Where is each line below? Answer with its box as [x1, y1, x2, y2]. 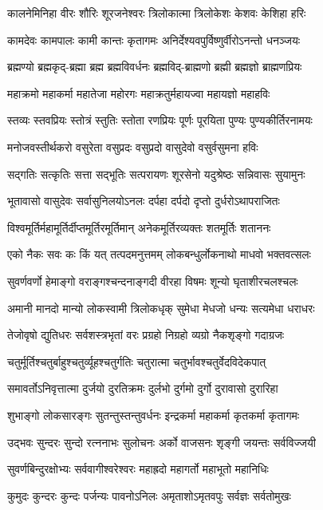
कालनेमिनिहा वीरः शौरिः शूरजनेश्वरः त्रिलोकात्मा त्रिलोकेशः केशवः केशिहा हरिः [7, 5, 306, 21]
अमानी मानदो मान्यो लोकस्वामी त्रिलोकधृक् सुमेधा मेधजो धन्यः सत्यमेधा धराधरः [7, 299, 315, 316]
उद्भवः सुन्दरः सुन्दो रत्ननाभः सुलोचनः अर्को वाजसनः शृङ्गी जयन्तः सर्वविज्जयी [7, 433, 316, 450]
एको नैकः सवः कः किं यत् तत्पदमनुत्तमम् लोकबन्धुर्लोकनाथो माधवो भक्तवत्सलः [7, 246, 311, 263]
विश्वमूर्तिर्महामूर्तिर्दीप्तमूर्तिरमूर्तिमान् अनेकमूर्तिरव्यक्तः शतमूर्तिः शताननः [7, 219, 271, 235]
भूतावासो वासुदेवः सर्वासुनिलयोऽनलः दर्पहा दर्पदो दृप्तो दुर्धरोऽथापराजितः [7, 192, 280, 209]
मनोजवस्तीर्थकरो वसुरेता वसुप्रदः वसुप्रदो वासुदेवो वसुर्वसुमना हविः [7, 138, 258, 155]
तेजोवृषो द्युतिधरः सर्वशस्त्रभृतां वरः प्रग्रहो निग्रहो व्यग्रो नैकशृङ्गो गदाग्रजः [7, 326, 285, 343]
